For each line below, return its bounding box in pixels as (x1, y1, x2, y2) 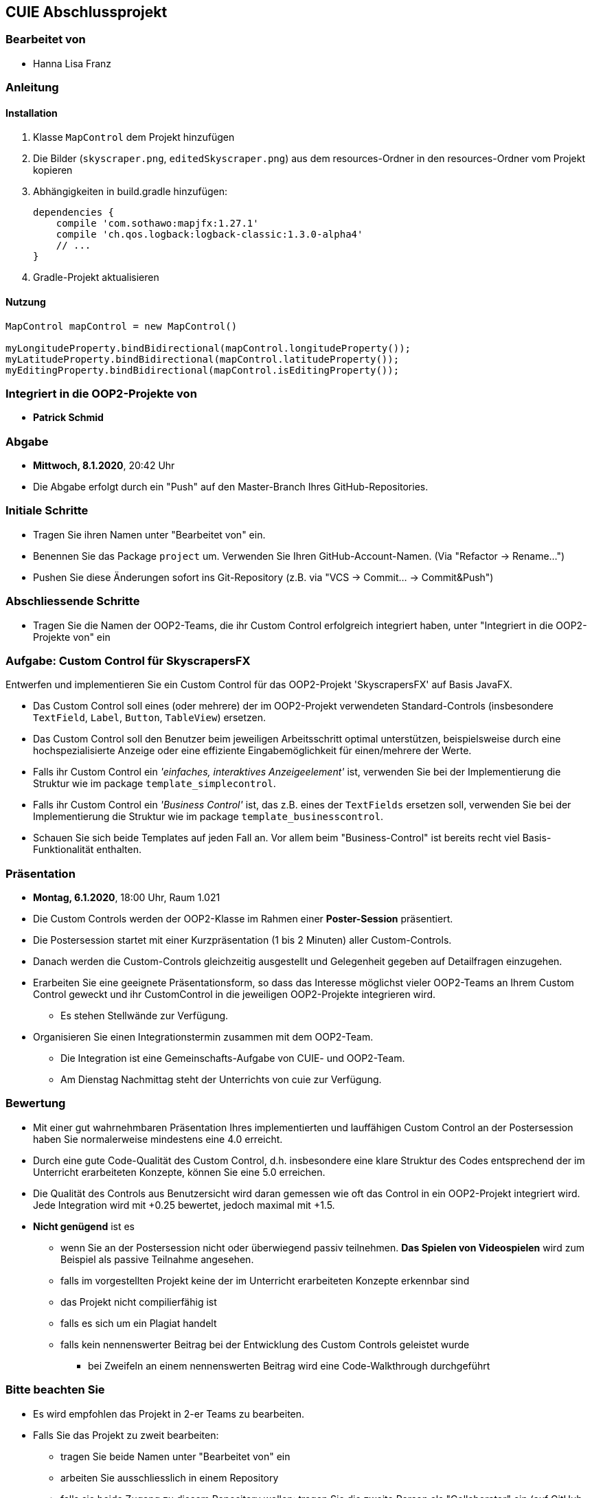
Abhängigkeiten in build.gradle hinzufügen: (33, 185, 228, 198)
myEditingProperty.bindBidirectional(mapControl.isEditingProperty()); (5, 364, 400, 376)
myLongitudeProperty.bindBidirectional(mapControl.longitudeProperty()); (5, 342, 411, 354)
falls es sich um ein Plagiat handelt (60, 1317, 217, 1329)
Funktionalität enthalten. (33, 843, 141, 856)
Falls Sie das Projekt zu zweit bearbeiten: (33, 1429, 219, 1441)
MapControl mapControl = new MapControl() (5, 320, 238, 332)
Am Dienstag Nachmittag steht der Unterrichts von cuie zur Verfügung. (60, 1074, 382, 1086)
